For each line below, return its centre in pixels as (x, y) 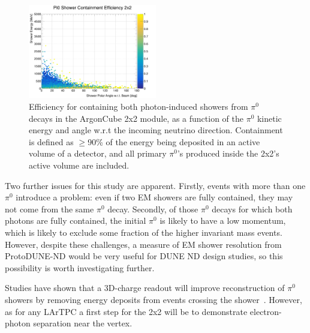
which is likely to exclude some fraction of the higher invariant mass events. (144, 232)
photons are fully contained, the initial (76, 220)
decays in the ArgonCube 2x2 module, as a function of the (136, 118)
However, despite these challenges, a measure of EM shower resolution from (143, 244)
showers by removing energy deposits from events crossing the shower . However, (154, 299)
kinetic (269, 118)
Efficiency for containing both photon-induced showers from (139, 106)
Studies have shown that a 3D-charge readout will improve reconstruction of (145, 288)
